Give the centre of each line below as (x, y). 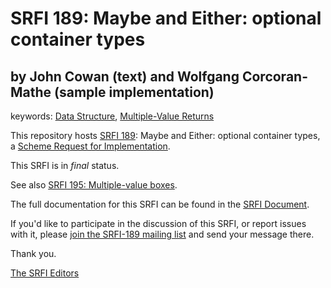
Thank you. (33, 253)
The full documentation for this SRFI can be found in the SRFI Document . (160, 204)
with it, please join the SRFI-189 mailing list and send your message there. (162, 234)
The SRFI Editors (45, 273)
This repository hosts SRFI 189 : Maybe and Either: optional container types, (165, 135)
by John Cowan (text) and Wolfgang (125, 76)
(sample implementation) (134, 92)
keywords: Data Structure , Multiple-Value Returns (112, 116)
